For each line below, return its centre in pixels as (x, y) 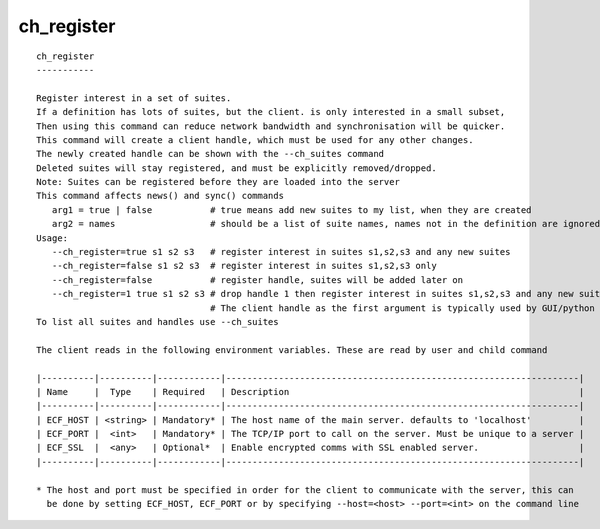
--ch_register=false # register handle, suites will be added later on (257, 279)
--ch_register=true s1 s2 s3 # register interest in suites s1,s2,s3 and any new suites (281, 252)
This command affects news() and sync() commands (160, 196)
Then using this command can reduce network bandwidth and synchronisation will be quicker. (271, 126)
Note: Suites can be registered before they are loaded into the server (218, 182)
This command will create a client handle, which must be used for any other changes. (255, 139)
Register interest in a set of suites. (134, 98)
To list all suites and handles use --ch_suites (157, 321)
